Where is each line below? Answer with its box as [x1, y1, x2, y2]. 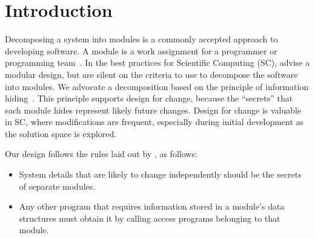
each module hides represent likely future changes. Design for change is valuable [5, 103, 302, 116]
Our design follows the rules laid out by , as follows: [5, 147, 197, 160]
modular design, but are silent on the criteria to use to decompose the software [5, 68, 298, 80]
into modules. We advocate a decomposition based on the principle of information [5, 80, 309, 92]
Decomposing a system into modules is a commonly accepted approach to [5, 33, 278, 45]
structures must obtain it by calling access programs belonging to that [19, 211, 280, 224]
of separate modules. [19, 179, 96, 192]
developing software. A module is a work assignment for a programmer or [5, 44, 277, 57]
